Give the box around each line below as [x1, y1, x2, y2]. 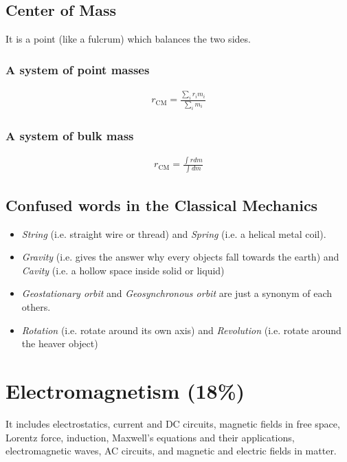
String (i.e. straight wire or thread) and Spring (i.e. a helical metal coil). [21, 226, 326, 241]
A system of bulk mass [5, 126, 134, 144]
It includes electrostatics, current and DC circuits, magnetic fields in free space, [5, 416, 340, 430]
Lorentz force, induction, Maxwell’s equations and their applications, [5, 430, 295, 444]
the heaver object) [21, 336, 98, 351]
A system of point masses [5, 60, 150, 78]
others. [21, 300, 51, 314]
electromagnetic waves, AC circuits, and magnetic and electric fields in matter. [5, 443, 337, 458]
